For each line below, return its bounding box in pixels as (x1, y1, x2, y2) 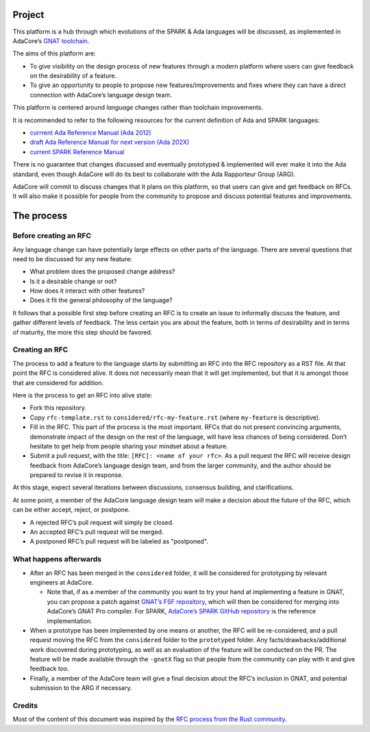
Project (12, 9, 45, 21)
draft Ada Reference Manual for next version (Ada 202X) (29, 138, 190, 147)
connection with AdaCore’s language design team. (29, 90, 172, 99)
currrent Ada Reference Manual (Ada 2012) (29, 129, 151, 137)
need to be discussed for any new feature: (12, 254, 133, 263)
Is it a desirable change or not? (29, 277, 117, 285)
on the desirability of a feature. (29, 72, 116, 80)
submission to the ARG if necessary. (29, 684, 132, 692)
